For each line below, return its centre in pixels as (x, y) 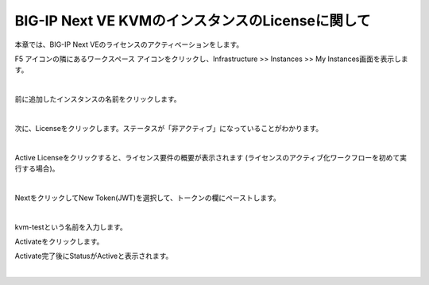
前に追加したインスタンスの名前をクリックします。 (98, 99)
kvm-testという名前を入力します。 (71, 227)
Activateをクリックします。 (59, 241)
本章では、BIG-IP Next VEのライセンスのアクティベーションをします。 (129, 44)
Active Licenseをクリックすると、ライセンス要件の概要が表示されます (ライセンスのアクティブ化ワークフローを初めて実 (211, 157)
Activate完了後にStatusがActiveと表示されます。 (94, 256)
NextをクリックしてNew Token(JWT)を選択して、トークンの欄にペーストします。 (148, 198)
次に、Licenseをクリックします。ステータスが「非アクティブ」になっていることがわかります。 (169, 128)
